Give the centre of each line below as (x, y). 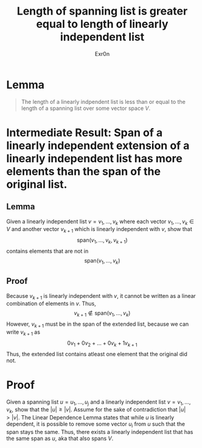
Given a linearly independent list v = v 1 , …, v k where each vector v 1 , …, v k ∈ (100, 222)
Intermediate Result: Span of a (85, 133)
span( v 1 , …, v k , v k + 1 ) (102, 241)
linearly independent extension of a (98, 146)
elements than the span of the (84, 171)
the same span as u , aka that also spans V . (60, 438)
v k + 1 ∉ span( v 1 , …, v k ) (102, 314)
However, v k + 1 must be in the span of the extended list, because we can (98, 325)
